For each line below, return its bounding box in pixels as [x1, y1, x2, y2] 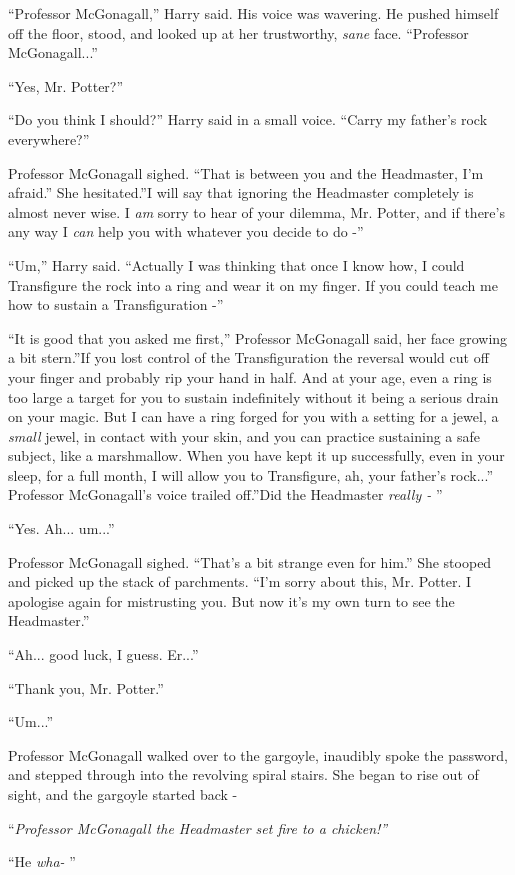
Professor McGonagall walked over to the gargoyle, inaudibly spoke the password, [8, 744, 508, 765]
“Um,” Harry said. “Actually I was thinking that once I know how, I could [8, 254, 465, 275]
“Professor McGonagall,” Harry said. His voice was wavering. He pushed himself [8, 3, 499, 23]
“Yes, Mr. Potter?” [8, 75, 124, 96]
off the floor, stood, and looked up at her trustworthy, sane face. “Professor [8, 22, 469, 43]
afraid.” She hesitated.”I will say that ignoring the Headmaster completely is [8, 182, 474, 203]
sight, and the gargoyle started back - [8, 784, 238, 804]
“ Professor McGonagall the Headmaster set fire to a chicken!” [8, 817, 388, 838]
